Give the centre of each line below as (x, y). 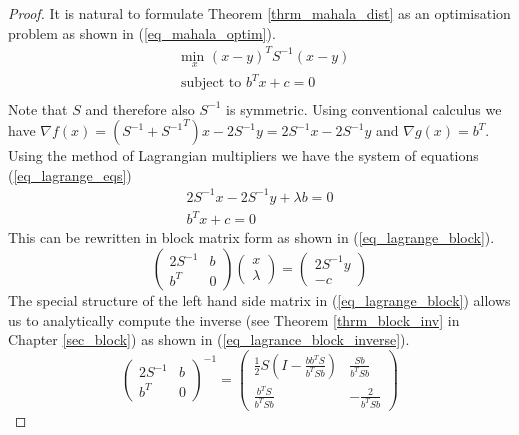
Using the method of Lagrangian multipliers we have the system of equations (243, 155)
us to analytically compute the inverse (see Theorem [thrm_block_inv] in (234, 319)
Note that (38, 108)
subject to (211, 83)
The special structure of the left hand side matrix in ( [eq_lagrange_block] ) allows (259, 299)
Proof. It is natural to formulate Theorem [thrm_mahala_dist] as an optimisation (259, 13)
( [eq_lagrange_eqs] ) (70, 174)
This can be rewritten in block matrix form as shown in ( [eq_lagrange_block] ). (251, 237)
